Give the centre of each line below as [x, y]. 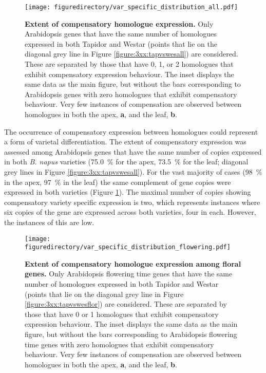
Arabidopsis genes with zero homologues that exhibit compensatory [131, 94]
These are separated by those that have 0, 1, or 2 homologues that [129, 64]
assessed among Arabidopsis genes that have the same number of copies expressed [133, 151]
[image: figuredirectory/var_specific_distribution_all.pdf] [131, 7]
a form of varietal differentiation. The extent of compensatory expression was [125, 142]
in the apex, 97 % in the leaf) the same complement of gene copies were [118, 182]
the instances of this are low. [49, 222]
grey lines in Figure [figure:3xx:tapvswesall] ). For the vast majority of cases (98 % [133, 171]
